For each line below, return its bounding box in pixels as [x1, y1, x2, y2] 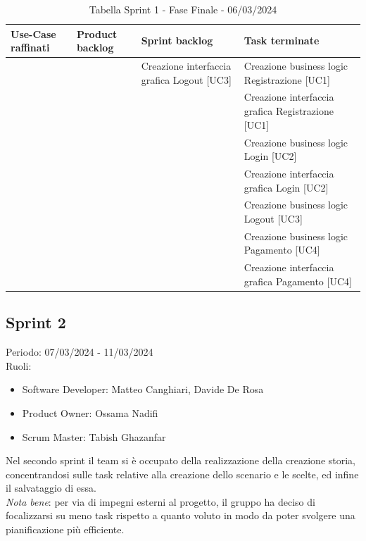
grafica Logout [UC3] [141, 72, 232, 87]
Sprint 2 [6, 311, 66, 333]
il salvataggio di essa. [6, 480, 96, 495]
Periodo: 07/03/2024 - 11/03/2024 [6, 344, 153, 359]
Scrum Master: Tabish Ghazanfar [22, 429, 166, 444]
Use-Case [11, 26, 56, 41]
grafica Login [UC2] [244, 180, 329, 194]
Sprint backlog [141, 33, 213, 48]
